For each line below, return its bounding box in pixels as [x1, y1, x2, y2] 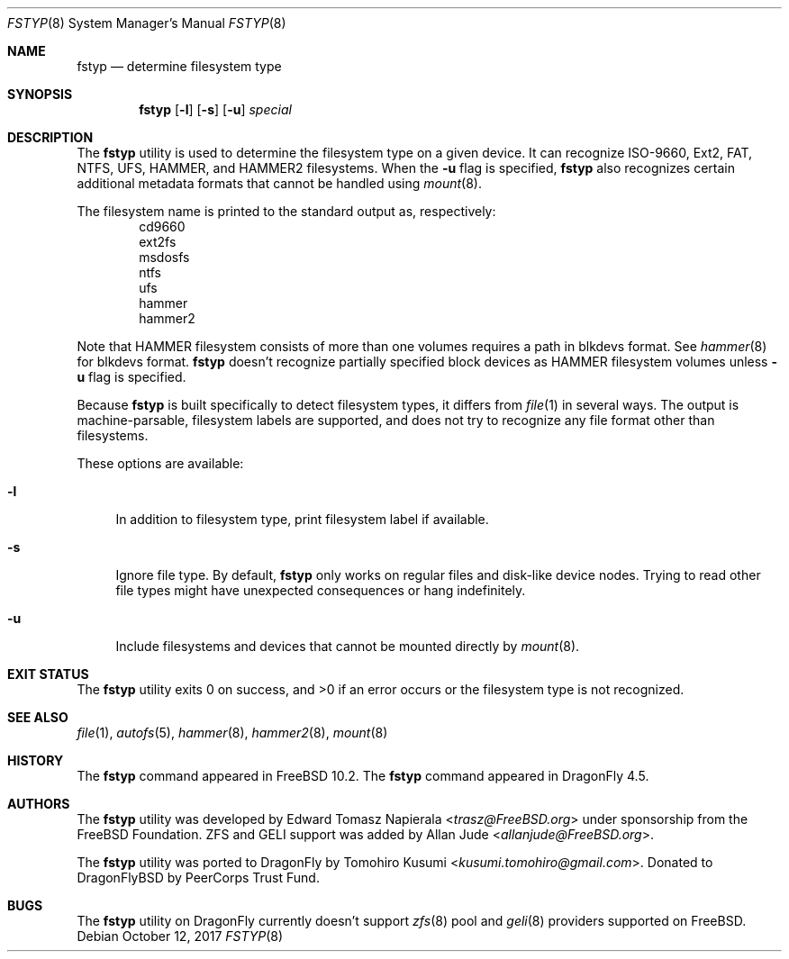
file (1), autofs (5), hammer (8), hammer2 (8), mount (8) [77, 725, 388, 740]
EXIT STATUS [7, 666, 89, 682]
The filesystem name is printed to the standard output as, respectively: [77, 204, 496, 219]
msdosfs [139, 249, 190, 265]
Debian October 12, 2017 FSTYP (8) [77, 928, 284, 944]
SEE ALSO [7, 710, 68, 725]
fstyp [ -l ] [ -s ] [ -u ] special [139, 102, 292, 117]
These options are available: [77, 456, 244, 471]
